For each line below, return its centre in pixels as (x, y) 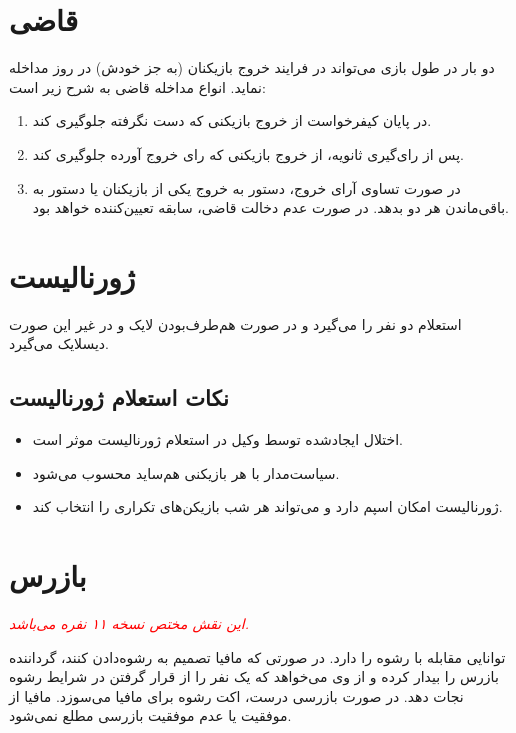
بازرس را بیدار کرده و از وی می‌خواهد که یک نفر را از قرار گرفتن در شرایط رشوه (254, 676)
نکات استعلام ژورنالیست (119, 397)
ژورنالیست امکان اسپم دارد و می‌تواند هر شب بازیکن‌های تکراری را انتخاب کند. (267, 506)
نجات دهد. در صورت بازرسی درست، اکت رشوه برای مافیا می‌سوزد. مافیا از (236, 695)
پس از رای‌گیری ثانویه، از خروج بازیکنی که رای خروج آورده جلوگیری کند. (248, 153)
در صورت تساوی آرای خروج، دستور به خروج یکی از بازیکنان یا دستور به (246, 187)
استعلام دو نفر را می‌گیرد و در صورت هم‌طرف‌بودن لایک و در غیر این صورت (235, 323)
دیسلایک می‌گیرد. (59, 343)
